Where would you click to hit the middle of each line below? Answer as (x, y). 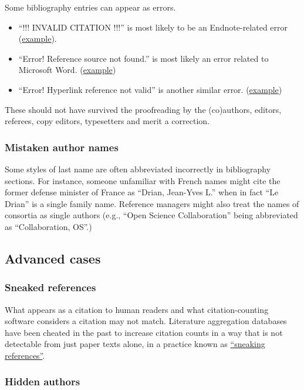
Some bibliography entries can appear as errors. (90, 7)
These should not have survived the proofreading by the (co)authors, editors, (143, 109)
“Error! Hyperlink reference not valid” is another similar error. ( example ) (150, 89)
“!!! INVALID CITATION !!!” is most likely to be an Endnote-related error (153, 27)
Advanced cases (53, 258)
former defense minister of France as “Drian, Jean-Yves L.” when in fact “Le (142, 192)
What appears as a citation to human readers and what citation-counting (137, 309)
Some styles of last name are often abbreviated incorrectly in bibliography (138, 169)
